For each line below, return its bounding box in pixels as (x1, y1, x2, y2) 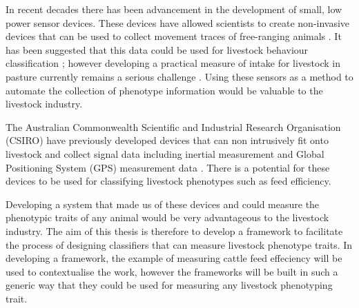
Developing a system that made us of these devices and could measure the (6, 196, 320, 211)
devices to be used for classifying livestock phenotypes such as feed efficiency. (6, 174, 331, 188)
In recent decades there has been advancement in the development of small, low (6, 2, 342, 16)
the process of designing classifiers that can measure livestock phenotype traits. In (6, 237, 353, 251)
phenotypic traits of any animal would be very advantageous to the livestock (6, 210, 329, 225)
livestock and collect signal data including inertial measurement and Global (6, 146, 324, 161)
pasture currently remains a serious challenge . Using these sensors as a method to (6, 69, 353, 83)
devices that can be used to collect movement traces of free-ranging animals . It (6, 29, 342, 43)
